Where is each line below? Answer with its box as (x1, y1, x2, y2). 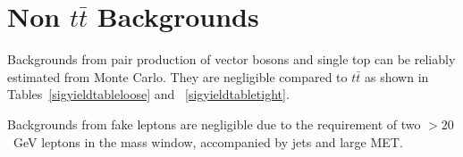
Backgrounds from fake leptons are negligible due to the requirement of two (7, 114, 421, 133)
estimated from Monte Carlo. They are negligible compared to (7, 67, 348, 86)
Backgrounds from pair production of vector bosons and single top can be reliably (7, 50, 456, 69)
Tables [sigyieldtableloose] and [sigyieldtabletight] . (7, 85, 290, 103)
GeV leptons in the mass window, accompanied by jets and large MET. (13, 132, 403, 151)
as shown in (365, 67, 429, 86)
